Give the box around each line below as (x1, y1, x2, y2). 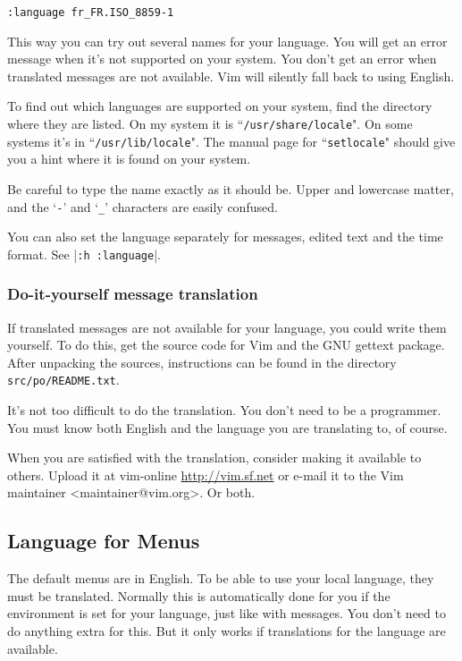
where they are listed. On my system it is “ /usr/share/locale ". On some (7, 114, 413, 133)
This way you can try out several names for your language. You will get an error (7, 31, 448, 50)
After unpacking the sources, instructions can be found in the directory (7, 352, 397, 371)
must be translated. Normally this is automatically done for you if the (7, 586, 391, 605)
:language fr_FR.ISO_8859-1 (7, 6, 174, 19)
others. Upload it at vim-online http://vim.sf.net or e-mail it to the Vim (7, 465, 404, 484)
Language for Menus (7, 527, 200, 555)
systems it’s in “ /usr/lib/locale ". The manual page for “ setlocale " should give (7, 131, 456, 150)
